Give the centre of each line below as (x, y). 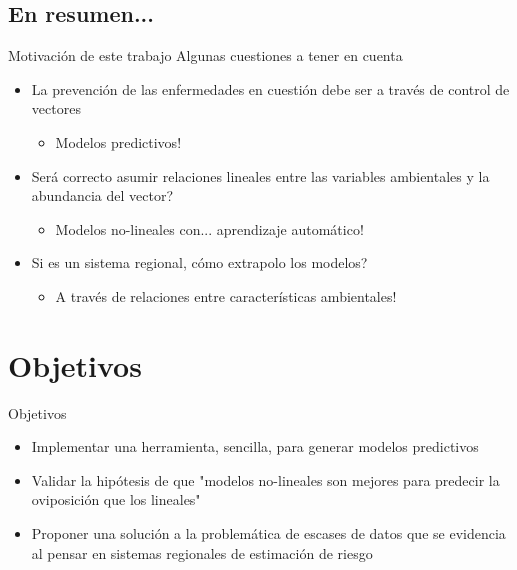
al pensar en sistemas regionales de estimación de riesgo (202, 552)
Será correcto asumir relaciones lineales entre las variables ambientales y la (260, 175)
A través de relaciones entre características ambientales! (226, 295)
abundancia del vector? (102, 195)
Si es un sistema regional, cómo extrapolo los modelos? (199, 262)
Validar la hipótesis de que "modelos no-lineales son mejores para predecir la (265, 479)
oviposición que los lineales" (116, 499)
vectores (56, 108)
